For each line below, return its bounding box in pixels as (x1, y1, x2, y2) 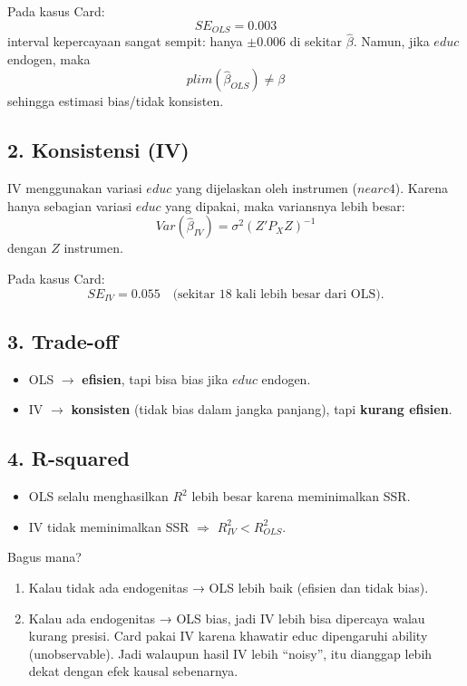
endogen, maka (7, 49, 91, 68)
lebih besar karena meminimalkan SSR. (191, 487, 411, 506)
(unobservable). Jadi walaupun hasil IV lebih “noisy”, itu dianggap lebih (28, 643, 433, 662)
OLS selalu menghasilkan (28, 487, 169, 506)
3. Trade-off (7, 327, 118, 355)
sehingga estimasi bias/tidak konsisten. (7, 92, 224, 111)
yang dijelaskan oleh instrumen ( (175, 179, 357, 198)
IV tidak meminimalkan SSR (28, 517, 190, 536)
